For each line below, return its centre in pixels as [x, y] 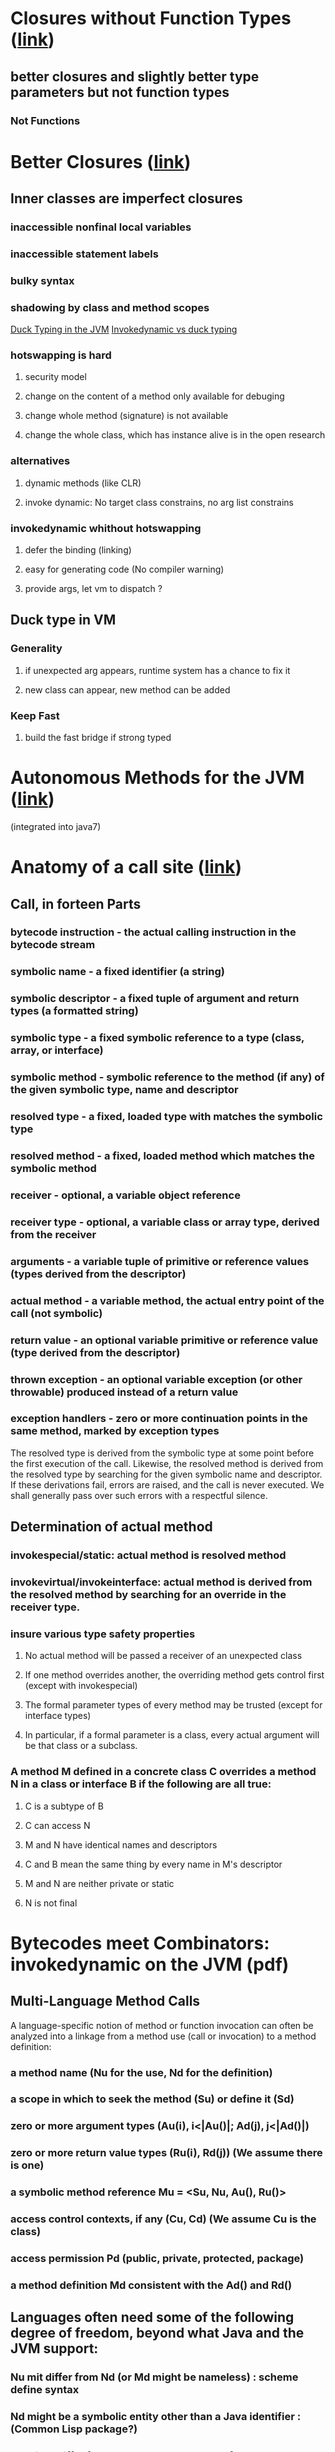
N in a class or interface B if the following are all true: [141, 1784]
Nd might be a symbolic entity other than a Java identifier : [156, 2417]
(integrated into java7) [56, 826]
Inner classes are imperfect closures [126, 198]
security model [55, 377]
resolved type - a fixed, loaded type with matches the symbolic [166, 1117]
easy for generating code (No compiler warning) [124, 569]
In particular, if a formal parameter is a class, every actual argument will [172, 1735]
